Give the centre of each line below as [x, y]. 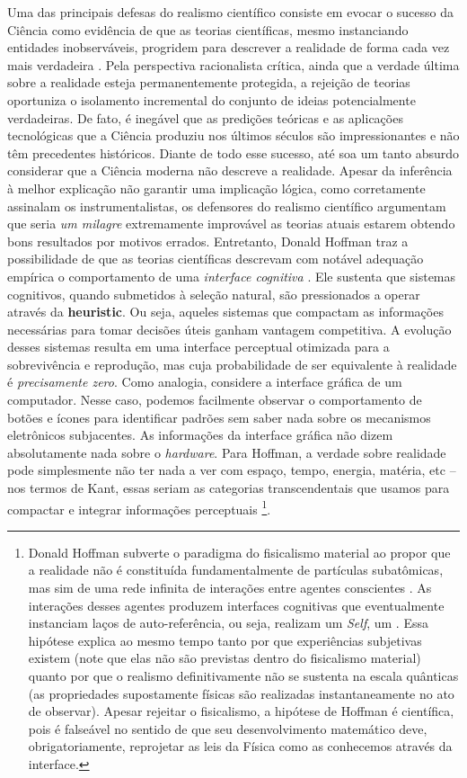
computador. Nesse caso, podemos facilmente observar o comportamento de [215, 400]
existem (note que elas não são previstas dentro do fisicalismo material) [225, 658]
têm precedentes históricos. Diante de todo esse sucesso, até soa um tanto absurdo [233, 152]
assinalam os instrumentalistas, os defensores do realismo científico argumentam [227, 206]
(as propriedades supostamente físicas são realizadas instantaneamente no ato [241, 693]
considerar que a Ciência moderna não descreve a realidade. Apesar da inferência [230, 170]
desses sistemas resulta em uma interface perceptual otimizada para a [198, 347]
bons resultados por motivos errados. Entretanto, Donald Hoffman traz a [208, 241]
